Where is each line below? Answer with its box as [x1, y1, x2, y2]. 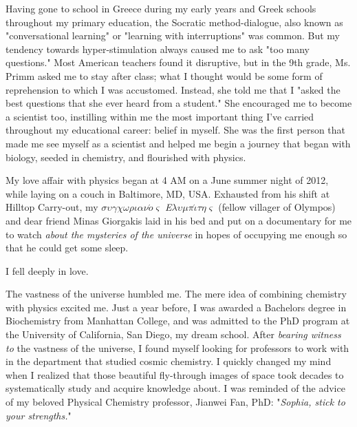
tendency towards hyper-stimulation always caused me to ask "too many [6, 41, 310, 56]
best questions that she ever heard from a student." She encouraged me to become [6, 96, 352, 110]
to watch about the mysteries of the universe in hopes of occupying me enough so [6, 227, 347, 241]
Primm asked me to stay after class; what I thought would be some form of [6, 68, 323, 83]
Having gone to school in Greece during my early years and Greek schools [6, 1, 316, 15]
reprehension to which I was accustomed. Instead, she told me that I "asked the [6, 82, 340, 96]
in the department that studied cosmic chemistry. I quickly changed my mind [6, 354, 332, 368]
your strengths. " [6, 408, 72, 422]
